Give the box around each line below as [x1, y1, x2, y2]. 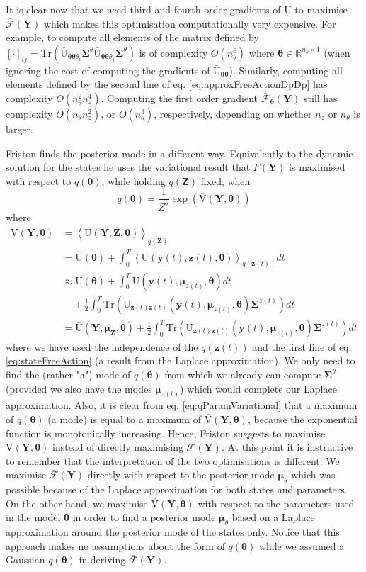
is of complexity [139, 45, 208, 60]
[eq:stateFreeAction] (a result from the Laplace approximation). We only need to [6, 353, 355, 368]
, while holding [101, 173, 166, 188]
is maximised [289, 159, 345, 174]
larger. [6, 121, 33, 136]
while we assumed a [258, 538, 345, 553]
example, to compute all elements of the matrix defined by [6, 30, 259, 45]
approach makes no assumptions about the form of [6, 538, 225, 553]
